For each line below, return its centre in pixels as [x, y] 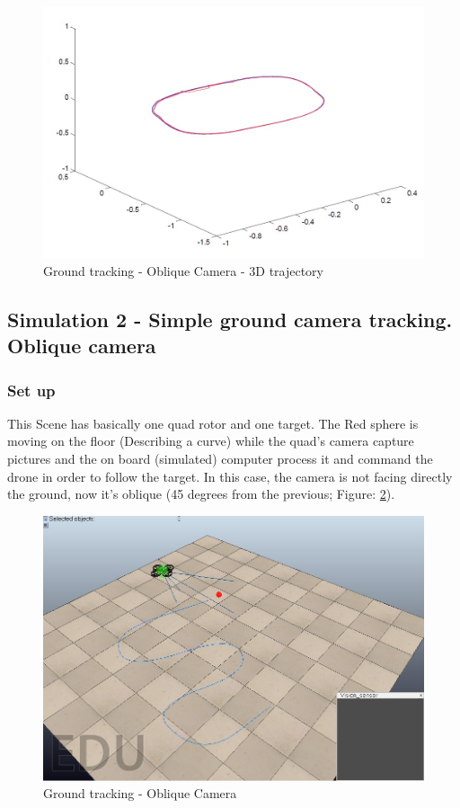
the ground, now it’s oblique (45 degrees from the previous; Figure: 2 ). [201, 494]
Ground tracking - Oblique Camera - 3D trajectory [184, 270]
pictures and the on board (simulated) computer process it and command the [220, 459]
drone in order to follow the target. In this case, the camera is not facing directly [230, 476]
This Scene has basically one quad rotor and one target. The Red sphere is [213, 423]
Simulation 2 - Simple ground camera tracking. [230, 319]
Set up [31, 390]
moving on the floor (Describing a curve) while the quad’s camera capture [211, 441]
